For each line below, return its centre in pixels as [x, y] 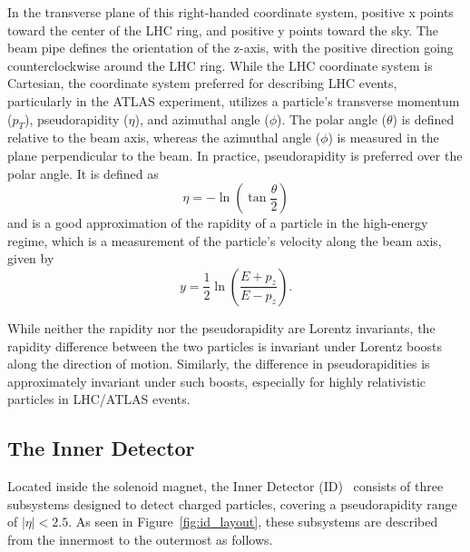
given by [31, 258]
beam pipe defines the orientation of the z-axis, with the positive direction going [230, 48]
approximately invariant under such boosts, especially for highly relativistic [217, 381]
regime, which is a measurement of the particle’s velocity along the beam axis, [225, 240]
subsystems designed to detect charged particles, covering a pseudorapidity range [232, 503]
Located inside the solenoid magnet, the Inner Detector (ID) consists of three [225, 486]
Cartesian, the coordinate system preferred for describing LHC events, [202, 83]
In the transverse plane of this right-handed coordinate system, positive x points [230, 12]
